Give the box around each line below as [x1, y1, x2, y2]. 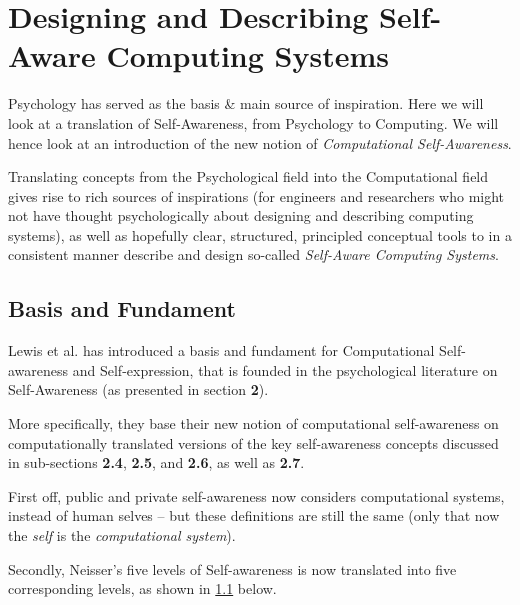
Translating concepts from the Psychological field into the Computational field [8, 166, 489, 187]
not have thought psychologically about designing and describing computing [8, 205, 474, 226]
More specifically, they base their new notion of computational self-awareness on [8, 413, 499, 434]
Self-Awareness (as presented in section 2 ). [8, 379, 269, 400]
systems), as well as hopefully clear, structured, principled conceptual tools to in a [8, 224, 512, 245]
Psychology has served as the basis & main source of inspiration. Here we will [8, 93, 484, 114]
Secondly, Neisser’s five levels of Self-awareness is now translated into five [8, 558, 457, 579]
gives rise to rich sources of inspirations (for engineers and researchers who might [8, 185, 505, 206]
